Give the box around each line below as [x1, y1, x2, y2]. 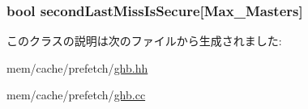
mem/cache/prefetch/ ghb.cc [6, 86, 146, 103]
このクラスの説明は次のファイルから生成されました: [6, 32, 282, 49]
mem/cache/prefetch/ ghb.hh [6, 59, 148, 76]
